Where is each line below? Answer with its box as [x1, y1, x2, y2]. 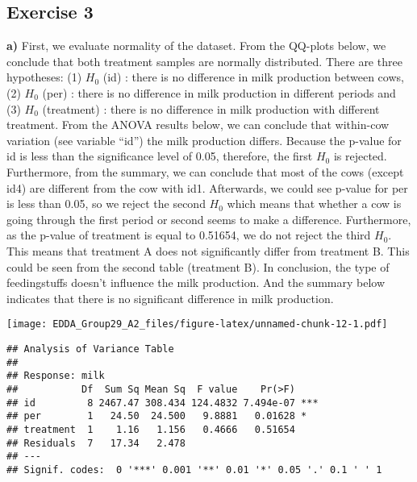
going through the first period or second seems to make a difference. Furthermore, [6, 210, 411, 227]
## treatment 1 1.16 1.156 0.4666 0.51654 [6, 423, 295, 435]
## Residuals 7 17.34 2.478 [6, 437, 186, 449]
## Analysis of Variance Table [6, 343, 174, 355]
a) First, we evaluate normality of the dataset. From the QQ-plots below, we [6, 37, 386, 54]
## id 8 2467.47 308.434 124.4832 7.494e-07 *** [6, 397, 319, 409]
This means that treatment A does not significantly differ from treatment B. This [6, 242, 410, 259]
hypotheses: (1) [6, 69, 82, 85]
